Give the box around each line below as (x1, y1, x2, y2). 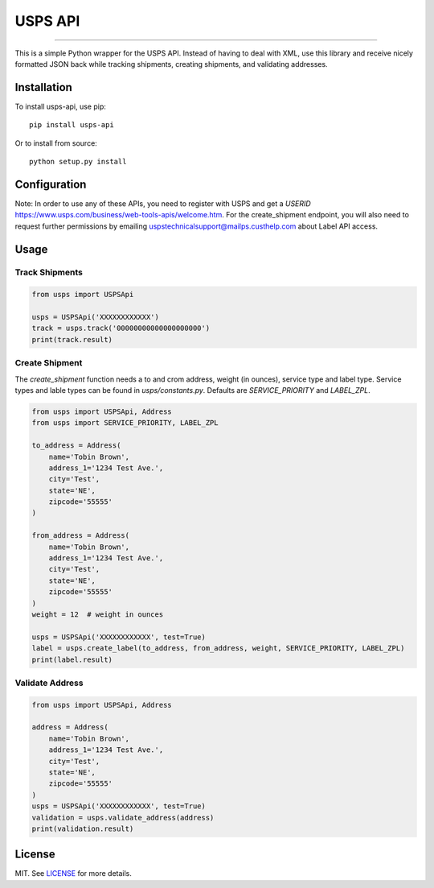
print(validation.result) (31, 824, 134, 833)
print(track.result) (31, 335, 113, 344)
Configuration (14, 177, 87, 191)
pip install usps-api (29, 121, 114, 130)
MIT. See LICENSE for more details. (14, 869, 133, 878)
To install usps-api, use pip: (14, 101, 106, 111)
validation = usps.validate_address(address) (31, 813, 215, 822)
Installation (14, 81, 72, 94)
